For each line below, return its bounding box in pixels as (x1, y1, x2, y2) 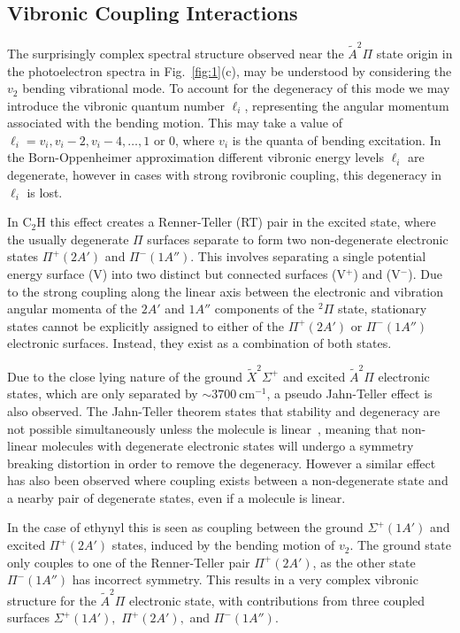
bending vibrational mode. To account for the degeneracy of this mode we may (22, 79, 450, 97)
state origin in (376, 43, 453, 62)
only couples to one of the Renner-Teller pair (7, 552, 250, 571)
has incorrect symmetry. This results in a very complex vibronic (72, 570, 418, 589)
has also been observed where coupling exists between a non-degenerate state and (7, 471, 448, 490)
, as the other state (312, 552, 416, 571)
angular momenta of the (7, 299, 138, 318)
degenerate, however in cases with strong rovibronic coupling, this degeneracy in (7, 166, 441, 184)
